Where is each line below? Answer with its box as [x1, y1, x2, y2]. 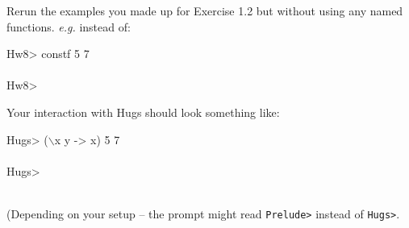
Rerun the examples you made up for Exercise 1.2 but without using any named [6, 2, 403, 19]
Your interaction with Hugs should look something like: [6, 103, 280, 120]
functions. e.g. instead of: [6, 18, 131, 35]
